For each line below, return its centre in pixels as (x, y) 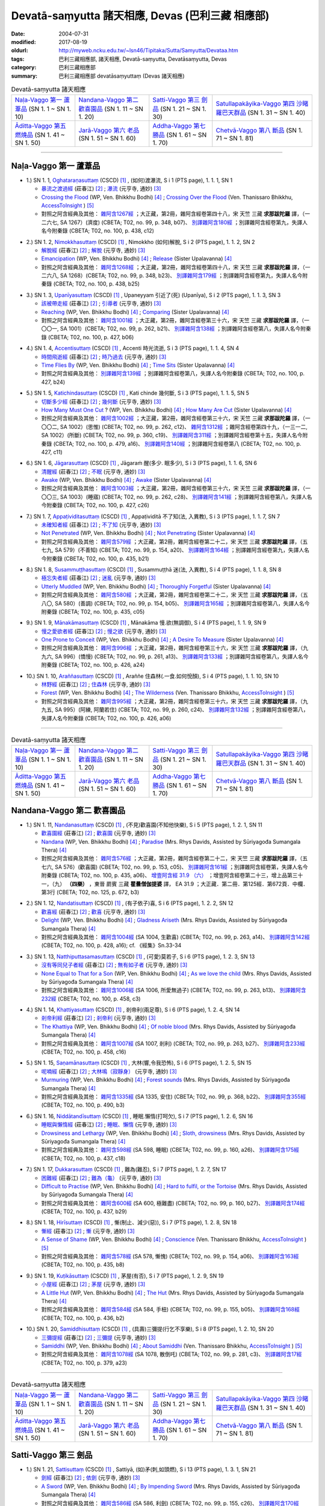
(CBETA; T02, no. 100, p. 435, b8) (83, 1264)
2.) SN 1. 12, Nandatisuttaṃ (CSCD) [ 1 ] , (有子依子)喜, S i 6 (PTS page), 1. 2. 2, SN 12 (130, 903)
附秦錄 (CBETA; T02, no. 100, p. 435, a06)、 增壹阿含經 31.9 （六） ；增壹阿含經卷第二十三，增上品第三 (169, 875)
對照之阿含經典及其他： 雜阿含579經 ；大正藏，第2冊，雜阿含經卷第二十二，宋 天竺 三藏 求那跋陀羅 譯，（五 (175, 542)
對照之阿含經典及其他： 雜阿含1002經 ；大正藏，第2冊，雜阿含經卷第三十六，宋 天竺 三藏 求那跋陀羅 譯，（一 (176, 418)
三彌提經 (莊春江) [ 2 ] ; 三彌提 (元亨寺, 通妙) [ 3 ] (98, 1337)
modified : (23, 42)
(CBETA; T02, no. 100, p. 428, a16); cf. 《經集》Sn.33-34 (111, 945)
